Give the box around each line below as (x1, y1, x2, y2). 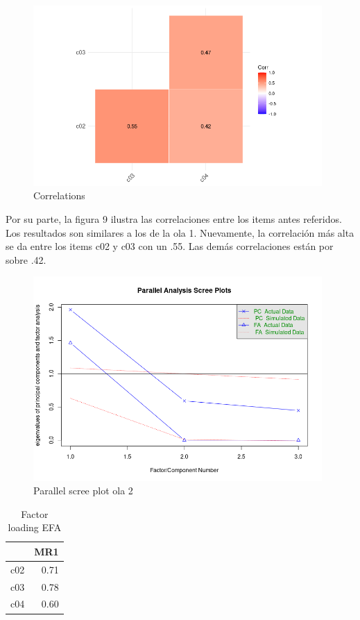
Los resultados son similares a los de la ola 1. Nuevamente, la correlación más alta (6, 225, 354, 240)
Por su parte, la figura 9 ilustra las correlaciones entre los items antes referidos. (6, 212, 342, 226)
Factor (21, 506, 49, 521)
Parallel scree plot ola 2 (33, 483, 133, 498)
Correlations (33, 188, 85, 203)
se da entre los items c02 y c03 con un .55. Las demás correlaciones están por (6, 239, 334, 253)
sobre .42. (6, 252, 46, 267)
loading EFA (8, 520, 62, 535)
